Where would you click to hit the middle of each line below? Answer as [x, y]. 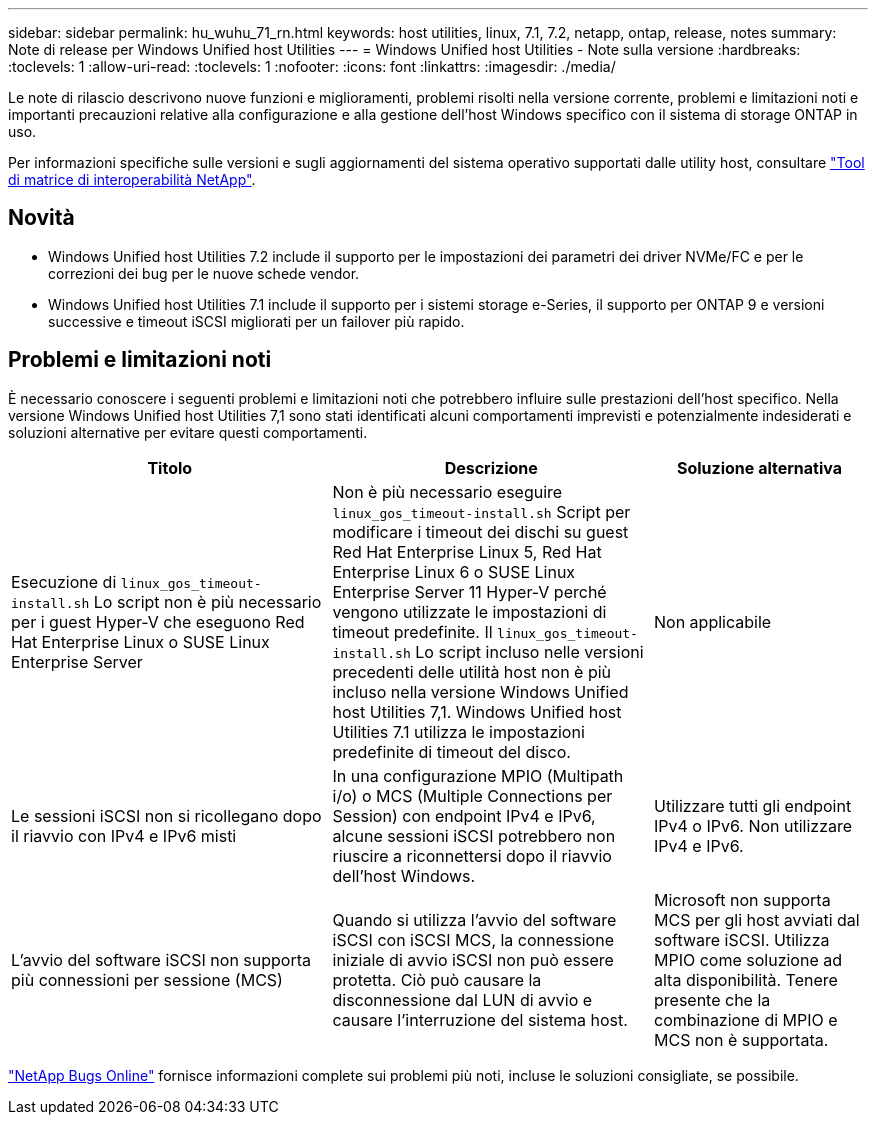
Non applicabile [713, 621]
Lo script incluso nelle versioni [529, 651]
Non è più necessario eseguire [447, 491]
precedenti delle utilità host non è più [472, 671]
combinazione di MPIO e [746, 1019]
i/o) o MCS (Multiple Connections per [472, 795]
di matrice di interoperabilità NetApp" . [132, 179]
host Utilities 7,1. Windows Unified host [477, 711]
